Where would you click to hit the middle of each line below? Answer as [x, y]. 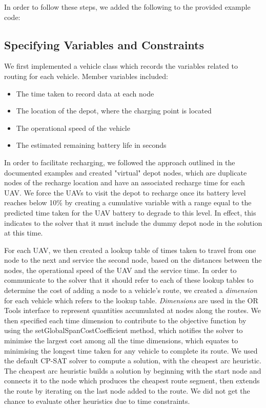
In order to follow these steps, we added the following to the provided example [127, 7]
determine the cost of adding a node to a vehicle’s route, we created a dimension [131, 290]
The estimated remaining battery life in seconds [91, 145]
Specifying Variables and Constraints [104, 44]
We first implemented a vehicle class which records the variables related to [121, 66]
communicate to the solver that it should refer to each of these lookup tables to [129, 280]
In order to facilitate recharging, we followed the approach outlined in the [120, 162]
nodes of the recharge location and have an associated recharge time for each [125, 182]
